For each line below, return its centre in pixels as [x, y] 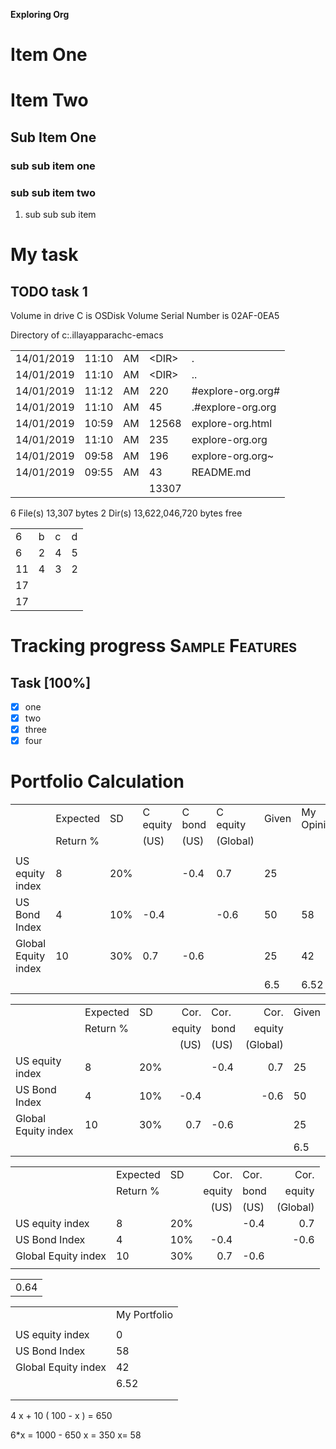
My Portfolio [144, 1315]
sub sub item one [53, 166]
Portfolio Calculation [97, 781]
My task [44, 255]
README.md [221, 472]
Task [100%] [51, 682]
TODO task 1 [49, 291]
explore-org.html [232, 423]
